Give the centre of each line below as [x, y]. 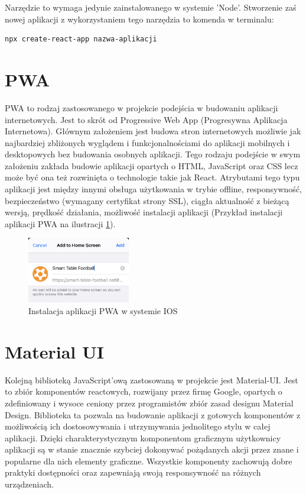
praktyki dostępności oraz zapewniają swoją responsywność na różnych [133, 472]
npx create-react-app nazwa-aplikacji [81, 39]
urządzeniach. [29, 484]
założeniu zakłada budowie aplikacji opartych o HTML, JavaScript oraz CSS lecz [152, 165]
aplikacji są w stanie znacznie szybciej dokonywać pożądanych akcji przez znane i [152, 449]
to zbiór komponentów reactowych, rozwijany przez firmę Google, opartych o [144, 391]
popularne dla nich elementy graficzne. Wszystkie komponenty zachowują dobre [149, 461]
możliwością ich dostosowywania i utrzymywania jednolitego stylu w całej [138, 426]
